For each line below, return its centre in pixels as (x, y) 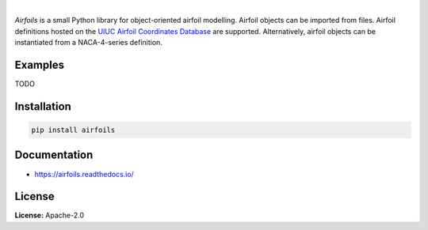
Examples (40, 64)
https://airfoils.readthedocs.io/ (84, 174)
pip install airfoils (73, 130)
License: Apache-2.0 (50, 215)
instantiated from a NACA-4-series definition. (88, 43)
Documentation (54, 155)
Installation (43, 106)
